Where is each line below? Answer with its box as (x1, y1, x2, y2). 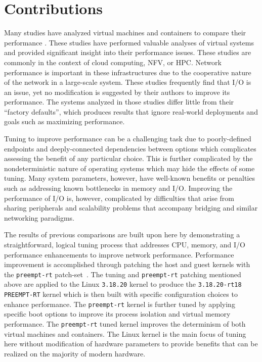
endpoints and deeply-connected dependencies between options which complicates (4, 143, 256, 153)
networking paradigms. (4, 212, 75, 223)
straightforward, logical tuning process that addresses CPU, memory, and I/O (4, 239, 245, 249)
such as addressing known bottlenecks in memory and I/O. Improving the (4, 183, 233, 193)
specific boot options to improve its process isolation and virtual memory (4, 308, 231, 319)
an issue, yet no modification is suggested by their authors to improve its (4, 86, 230, 97)
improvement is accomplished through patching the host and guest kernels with (4, 259, 250, 270)
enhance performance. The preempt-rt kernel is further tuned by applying (4, 298, 235, 309)
